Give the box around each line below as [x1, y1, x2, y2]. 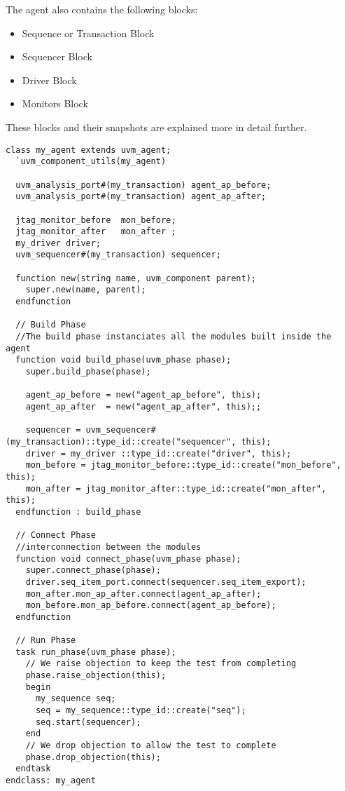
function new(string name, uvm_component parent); [15, 273, 256, 283]
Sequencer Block [22, 49, 92, 64]
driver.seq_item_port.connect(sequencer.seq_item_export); [25, 576, 307, 587]
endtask [15, 764, 51, 774]
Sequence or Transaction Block [22, 25, 155, 40]
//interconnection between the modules [15, 541, 202, 552]
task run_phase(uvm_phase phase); [15, 647, 176, 657]
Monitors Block [22, 96, 88, 111]
